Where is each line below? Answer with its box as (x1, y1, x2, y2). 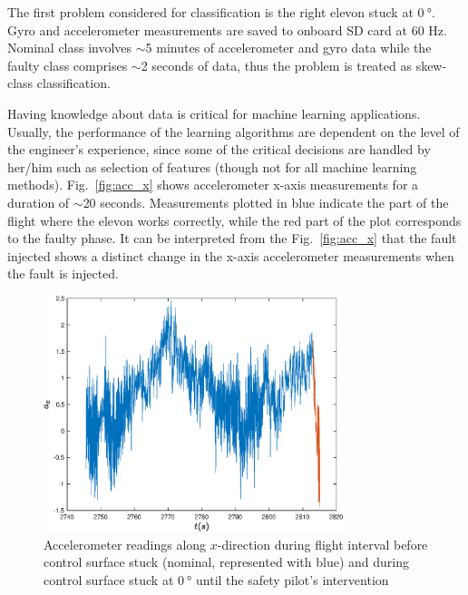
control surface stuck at (44, 570, 174, 589)
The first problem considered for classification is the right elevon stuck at (7, 3, 414, 21)
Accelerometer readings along (44, 534, 207, 553)
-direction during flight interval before (217, 534, 428, 553)
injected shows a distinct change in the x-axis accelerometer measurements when (7, 246, 454, 265)
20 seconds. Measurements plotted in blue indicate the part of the (83, 192, 449, 211)
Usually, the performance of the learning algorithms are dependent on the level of (7, 122, 460, 141)
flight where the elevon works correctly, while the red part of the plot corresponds (7, 210, 462, 229)
